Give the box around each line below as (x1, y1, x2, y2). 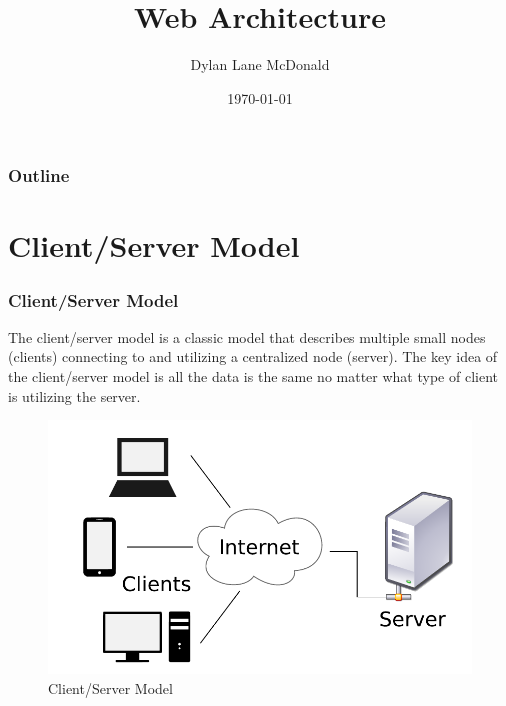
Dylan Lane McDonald (190, 54, 330, 75)
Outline (8, 163, 70, 188)
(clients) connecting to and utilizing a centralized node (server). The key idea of (8, 346, 498, 367)
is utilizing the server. (8, 385, 141, 406)
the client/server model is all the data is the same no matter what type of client (8, 366, 498, 387)
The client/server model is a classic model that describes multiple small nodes (8, 326, 486, 347)
